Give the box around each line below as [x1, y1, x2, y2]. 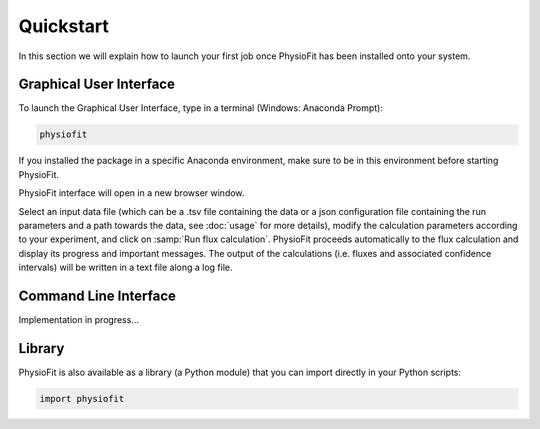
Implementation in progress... [18, 314, 140, 326]
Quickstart [18, 15, 110, 37]
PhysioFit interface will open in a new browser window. [18, 187, 245, 199]
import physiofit [39, 393, 125, 404]
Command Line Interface [18, 287, 177, 304]
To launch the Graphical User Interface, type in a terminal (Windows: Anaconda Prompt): [18, 102, 384, 114]
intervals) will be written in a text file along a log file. [18, 261, 234, 274]
